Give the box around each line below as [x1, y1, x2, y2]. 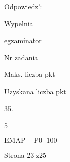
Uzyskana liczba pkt [4, 86, 66, 96]
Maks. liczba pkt [4, 69, 55, 79]
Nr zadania [4, 52, 38, 62]
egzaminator [4, 35, 42, 46]
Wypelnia [4, 18, 33, 28]
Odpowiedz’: [4, 1, 42, 11]
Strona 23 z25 [4, 150, 47, 160]
